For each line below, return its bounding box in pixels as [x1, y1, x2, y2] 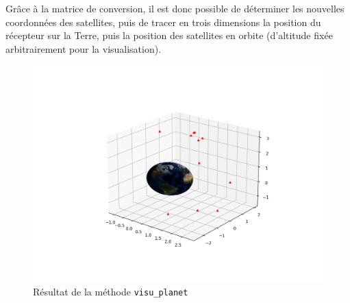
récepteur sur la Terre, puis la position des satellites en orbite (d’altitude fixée [5, 28, 333, 43]
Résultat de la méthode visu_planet [33, 284, 188, 298]
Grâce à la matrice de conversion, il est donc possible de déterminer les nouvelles [5, 1, 345, 15]
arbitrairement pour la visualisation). [5, 41, 162, 56]
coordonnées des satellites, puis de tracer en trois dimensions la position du [5, 14, 321, 29]
